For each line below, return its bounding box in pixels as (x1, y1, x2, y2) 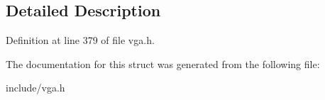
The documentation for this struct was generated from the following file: (6, 56, 320, 71)
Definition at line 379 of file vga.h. (6, 33, 155, 48)
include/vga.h (6, 80, 65, 95)
